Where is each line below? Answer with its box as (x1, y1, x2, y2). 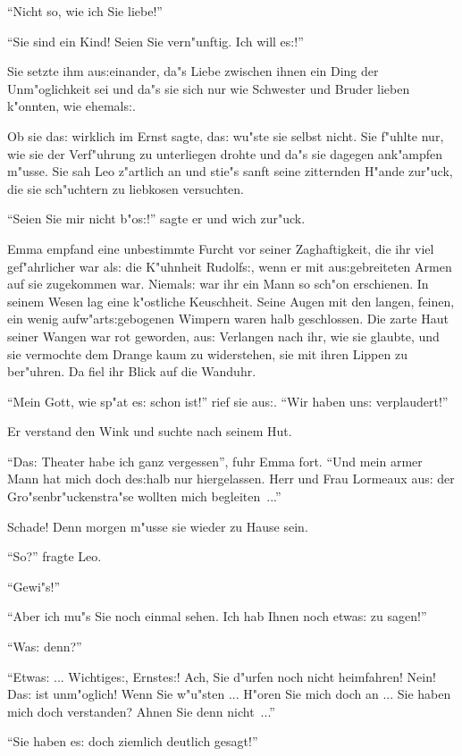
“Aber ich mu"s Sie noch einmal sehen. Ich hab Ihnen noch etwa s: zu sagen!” (7, 607, 427, 626)
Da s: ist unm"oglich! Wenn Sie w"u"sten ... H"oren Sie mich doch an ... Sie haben (7, 685, 451, 703)
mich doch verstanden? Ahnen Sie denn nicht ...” (7, 701, 275, 720)
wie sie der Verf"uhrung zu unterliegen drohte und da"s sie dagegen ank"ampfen (7, 144, 443, 163)
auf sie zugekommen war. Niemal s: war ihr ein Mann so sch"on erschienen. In (7, 274, 429, 293)
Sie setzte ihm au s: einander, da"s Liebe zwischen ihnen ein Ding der (7, 62, 379, 80)
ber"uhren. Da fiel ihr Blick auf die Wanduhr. (7, 362, 256, 381)
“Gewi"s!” (7, 576, 61, 595)
